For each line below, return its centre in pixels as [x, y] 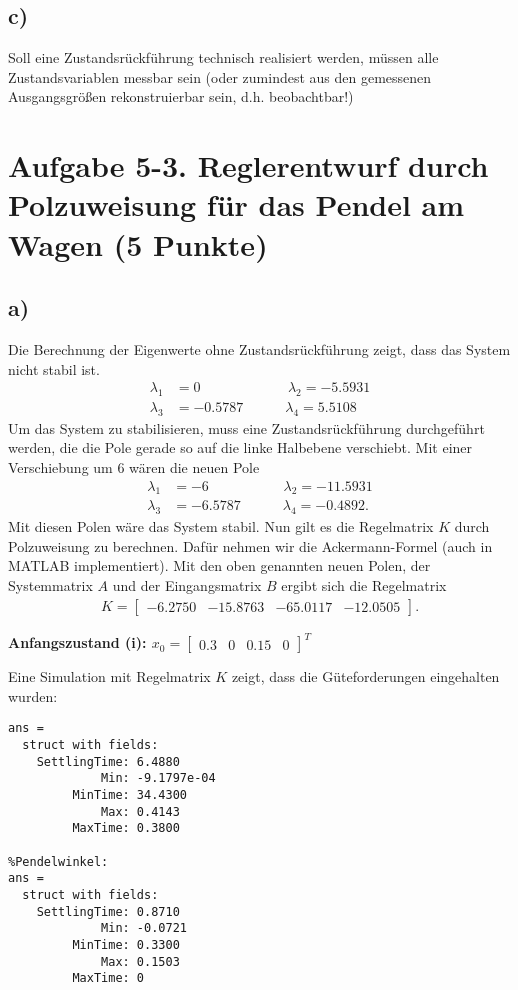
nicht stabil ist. [54, 368]
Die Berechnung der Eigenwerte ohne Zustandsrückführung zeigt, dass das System [259, 348]
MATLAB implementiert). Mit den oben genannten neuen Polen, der [219, 565]
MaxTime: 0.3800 [126, 828]
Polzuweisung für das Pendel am [236, 204]
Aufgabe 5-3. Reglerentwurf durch [248, 165]
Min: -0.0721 [144, 928]
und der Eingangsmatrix [187, 585]
